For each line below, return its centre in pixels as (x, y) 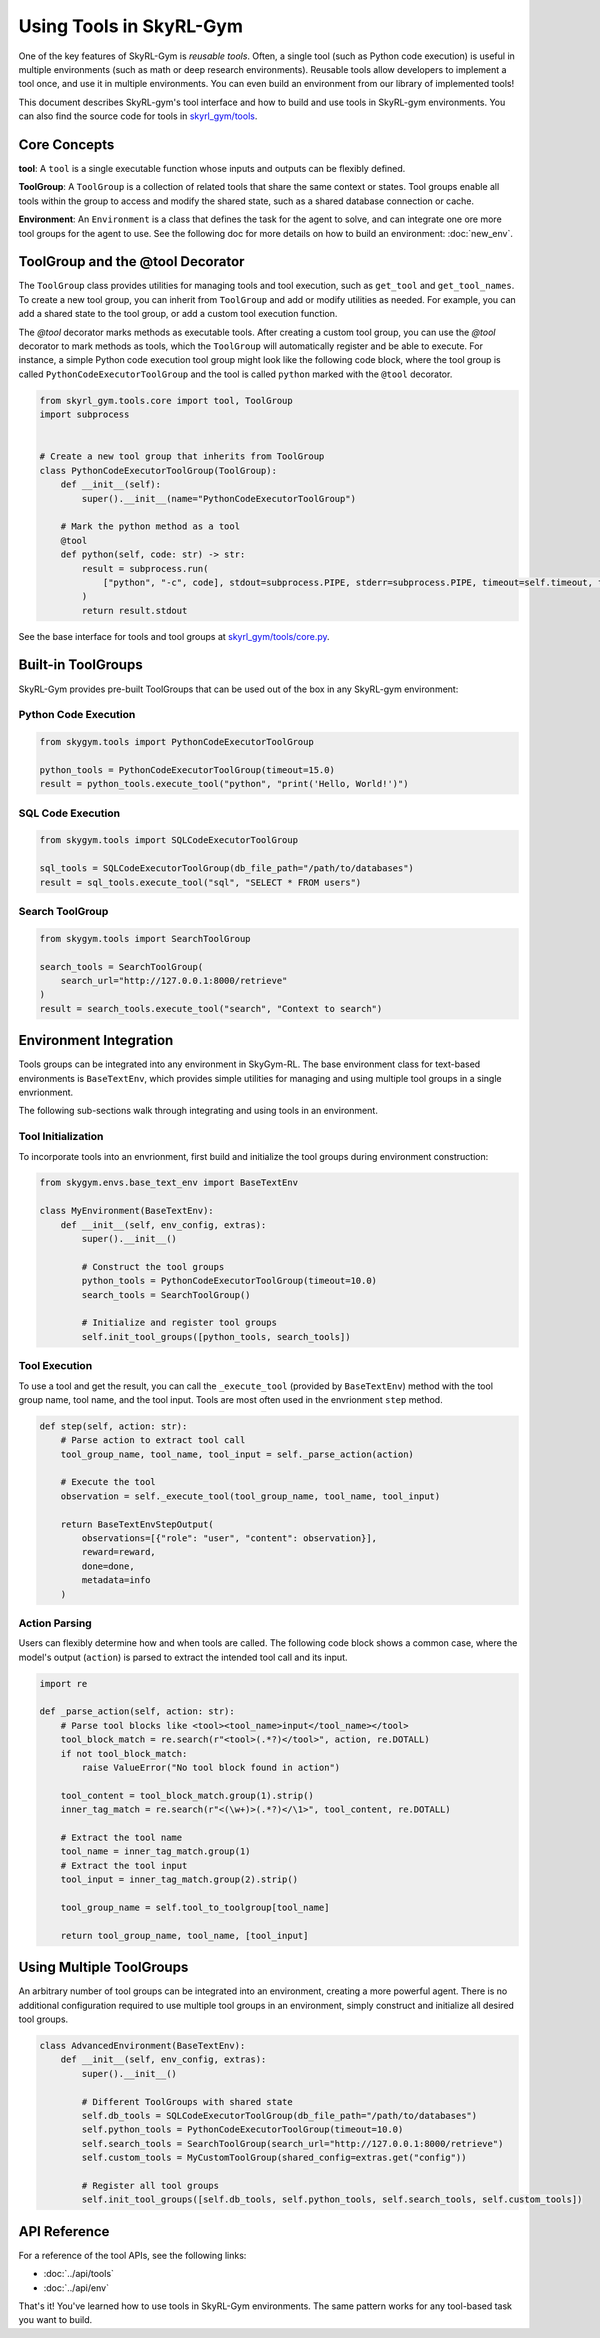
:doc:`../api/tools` (79, 2274)
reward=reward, (119, 1552)
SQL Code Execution (69, 813)
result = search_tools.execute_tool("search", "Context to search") (211, 1008)
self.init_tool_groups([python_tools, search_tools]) (216, 1336)
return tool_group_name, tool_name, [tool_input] (184, 1935)
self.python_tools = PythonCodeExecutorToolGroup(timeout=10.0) (242, 2129)
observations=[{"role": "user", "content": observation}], (229, 1538)
